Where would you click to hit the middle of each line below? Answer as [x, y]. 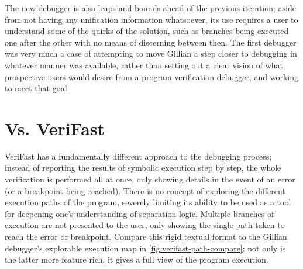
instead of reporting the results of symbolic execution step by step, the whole [143, 168]
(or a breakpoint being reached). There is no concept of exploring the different [145, 190]
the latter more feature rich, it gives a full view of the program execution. [137, 259]
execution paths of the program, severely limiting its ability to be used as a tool [148, 202]
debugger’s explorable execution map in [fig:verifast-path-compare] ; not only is [145, 248]
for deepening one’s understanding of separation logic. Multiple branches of [140, 213]
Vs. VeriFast [55, 128]
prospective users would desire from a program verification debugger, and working [151, 76]
